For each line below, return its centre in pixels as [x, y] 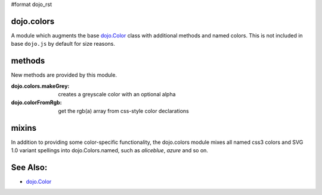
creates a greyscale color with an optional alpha [117, 94]
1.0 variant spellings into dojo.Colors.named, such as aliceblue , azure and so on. [110, 150]
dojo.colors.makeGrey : [40, 86]
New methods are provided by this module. [64, 75]
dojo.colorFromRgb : [36, 103]
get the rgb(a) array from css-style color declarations [123, 111]
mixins [24, 128]
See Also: [29, 167]
